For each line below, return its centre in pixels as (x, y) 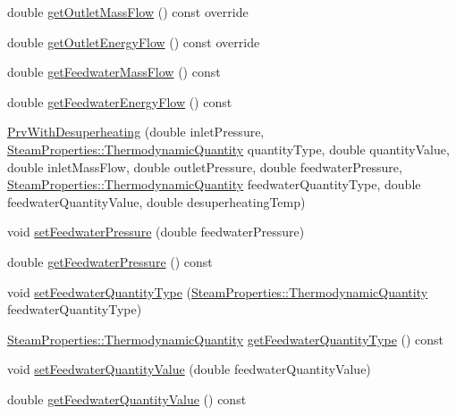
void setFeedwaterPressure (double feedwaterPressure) (156, 232)
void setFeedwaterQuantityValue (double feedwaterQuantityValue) (189, 369)
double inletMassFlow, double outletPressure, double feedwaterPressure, (205, 166)
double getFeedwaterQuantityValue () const (127, 398)
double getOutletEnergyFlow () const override (134, 41)
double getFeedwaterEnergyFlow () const (120, 101)
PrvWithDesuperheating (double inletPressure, (136, 132)
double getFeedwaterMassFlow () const (114, 72)
